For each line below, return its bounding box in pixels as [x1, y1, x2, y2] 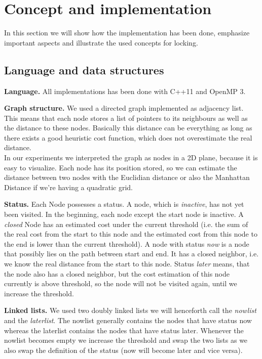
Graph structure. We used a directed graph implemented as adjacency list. [4, 103, 244, 113]
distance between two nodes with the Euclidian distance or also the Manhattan [4, 172, 250, 183]
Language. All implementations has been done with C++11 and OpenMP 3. [4, 85, 246, 96]
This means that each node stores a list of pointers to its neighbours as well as [4, 112, 248, 123]
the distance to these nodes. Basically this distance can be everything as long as [4, 122, 252, 133]
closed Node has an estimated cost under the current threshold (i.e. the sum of [4, 218, 248, 229]
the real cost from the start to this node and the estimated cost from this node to [4, 229, 257, 239]
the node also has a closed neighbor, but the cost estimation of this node [4, 268, 230, 279]
